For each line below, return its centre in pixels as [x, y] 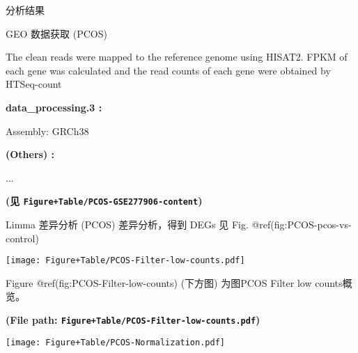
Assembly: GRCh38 [47, 131]
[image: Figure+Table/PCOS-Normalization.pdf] [115, 342]
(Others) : [30, 154]
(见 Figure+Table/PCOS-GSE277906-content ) [104, 201]
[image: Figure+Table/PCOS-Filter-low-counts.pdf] [125, 261]
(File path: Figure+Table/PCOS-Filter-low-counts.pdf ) [133, 320]
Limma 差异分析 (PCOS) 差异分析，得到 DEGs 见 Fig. [127, 224]
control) [22, 238]
